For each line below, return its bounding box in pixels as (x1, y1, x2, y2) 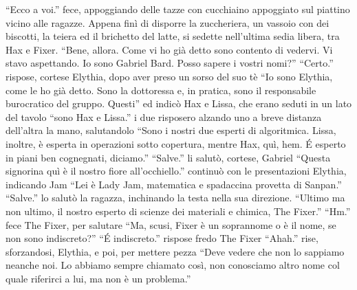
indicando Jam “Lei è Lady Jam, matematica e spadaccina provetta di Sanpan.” (6, 177, 342, 191)
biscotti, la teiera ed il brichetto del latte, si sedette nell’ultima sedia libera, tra (6, 29, 340, 43)
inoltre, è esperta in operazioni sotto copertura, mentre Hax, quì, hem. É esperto (6, 136, 346, 150)
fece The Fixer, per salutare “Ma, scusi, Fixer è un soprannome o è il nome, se (6, 217, 336, 232)
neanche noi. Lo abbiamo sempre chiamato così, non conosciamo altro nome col (6, 258, 340, 272)
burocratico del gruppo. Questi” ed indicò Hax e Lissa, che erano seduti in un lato (6, 96, 352, 111)
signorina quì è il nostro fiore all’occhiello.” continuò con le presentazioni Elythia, (6, 164, 347, 178)
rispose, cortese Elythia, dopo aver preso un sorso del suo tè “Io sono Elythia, (6, 69, 333, 83)
